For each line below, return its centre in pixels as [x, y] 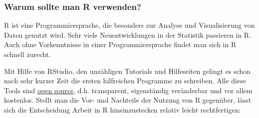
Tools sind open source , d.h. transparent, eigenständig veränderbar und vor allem [128, 90]
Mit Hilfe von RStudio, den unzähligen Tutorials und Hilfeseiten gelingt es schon [128, 71]
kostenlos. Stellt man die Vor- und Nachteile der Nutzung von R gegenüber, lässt [128, 100]
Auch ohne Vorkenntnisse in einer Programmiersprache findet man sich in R [120, 44]
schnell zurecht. [27, 54]
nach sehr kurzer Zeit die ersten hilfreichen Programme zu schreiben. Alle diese [125, 81]
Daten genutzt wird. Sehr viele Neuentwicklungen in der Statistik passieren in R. [128, 34]
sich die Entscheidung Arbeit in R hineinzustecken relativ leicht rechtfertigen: [123, 109]
